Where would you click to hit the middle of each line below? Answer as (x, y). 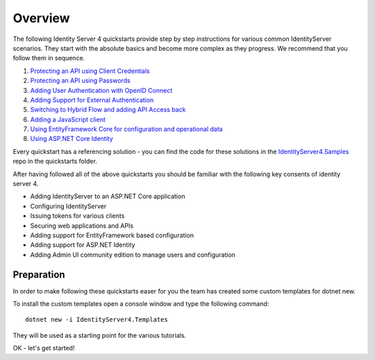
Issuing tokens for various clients (77, 216)
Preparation (39, 274)
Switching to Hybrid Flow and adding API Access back (108, 110)
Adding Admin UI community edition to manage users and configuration (133, 255)
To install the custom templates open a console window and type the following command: (141, 304)
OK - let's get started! (44, 348)
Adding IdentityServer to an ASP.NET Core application (108, 196)
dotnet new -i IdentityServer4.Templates (97, 320)
